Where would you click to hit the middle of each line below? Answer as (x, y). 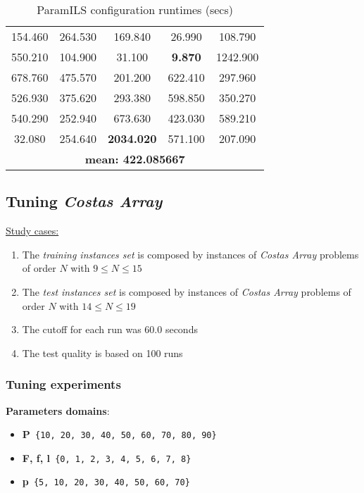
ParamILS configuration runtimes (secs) (135, 10)
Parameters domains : (58, 410)
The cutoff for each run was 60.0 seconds (110, 329)
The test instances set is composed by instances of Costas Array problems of (187, 291)
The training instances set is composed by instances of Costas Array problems (190, 254)
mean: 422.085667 (135, 159)
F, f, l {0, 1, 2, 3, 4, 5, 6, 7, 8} (107, 457)
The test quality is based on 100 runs (102, 352)
